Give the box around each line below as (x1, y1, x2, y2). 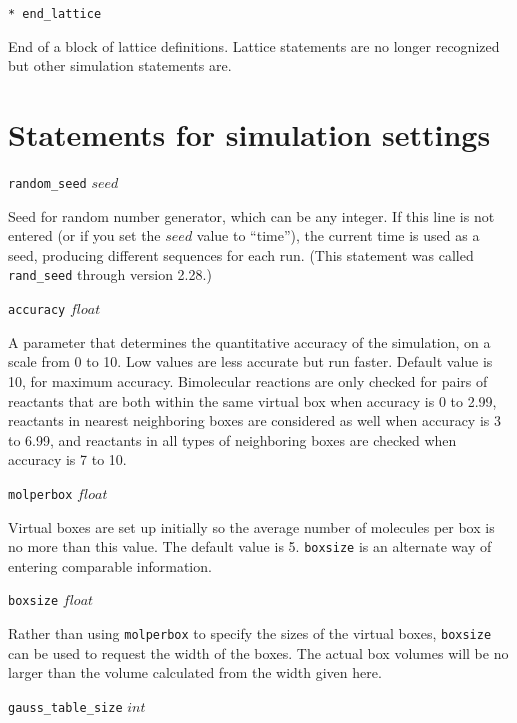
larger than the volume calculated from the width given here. (8, 662, 382, 683)
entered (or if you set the (8, 225, 161, 246)
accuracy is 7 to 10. (8, 449, 127, 470)
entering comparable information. (8, 555, 212, 576)
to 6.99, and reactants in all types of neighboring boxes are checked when (8, 429, 457, 450)
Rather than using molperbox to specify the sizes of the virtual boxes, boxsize (8, 623, 492, 644)
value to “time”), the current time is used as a (196, 225, 480, 246)
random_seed (8, 176, 87, 191)
